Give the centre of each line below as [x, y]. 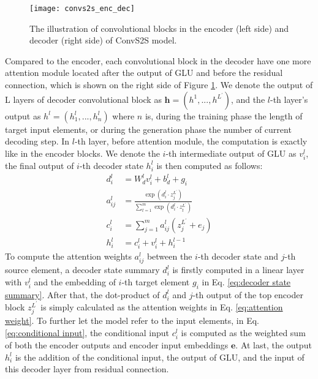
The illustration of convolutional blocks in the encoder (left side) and [159, 28]
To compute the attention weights [68, 256]
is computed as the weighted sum [243, 332]
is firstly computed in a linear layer [238, 270]
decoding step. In [37, 141]
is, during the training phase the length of [224, 115]
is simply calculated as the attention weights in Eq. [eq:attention [162, 307]
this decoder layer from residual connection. [87, 369]
